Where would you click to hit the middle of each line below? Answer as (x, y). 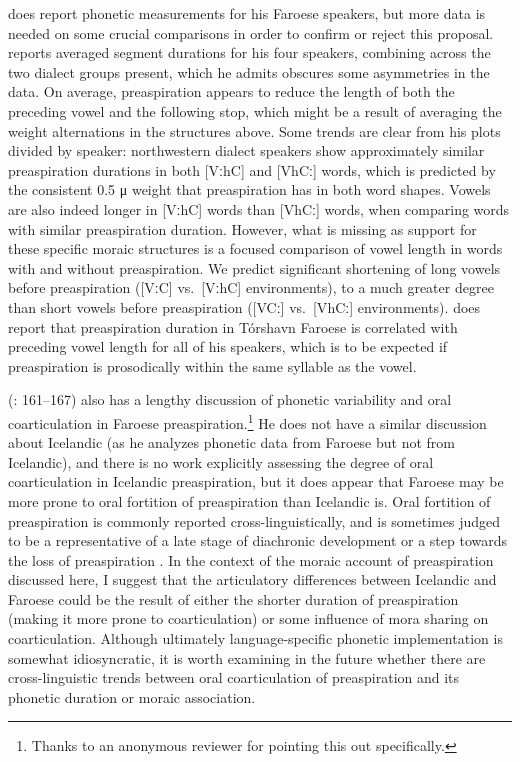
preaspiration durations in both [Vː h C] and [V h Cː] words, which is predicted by (252, 169)
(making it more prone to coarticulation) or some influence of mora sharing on (248, 618)
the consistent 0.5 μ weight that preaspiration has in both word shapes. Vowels (249, 189)
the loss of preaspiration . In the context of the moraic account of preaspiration (251, 559)
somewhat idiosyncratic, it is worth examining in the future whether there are (247, 657)
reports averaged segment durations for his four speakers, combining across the (249, 52)
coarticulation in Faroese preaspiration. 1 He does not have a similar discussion (247, 421)
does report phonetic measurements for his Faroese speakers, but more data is (247, 13)
